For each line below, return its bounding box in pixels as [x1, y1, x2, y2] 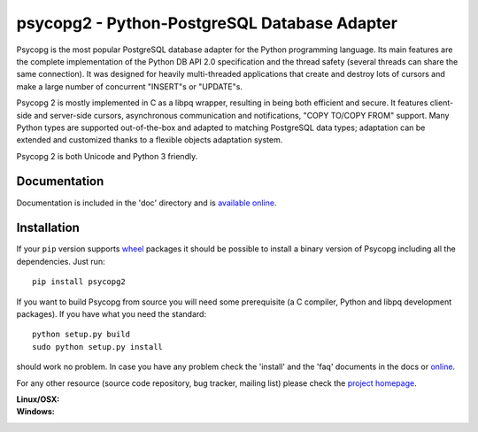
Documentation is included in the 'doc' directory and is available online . [16, 197, 277, 208]
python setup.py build [32, 329, 131, 340]
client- [429, 97, 454, 108]
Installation [16, 220, 80, 235]
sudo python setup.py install [32, 342, 164, 351]
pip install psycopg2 [32, 277, 126, 287]
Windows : [16, 406, 55, 417]
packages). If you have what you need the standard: [16, 309, 207, 320]
